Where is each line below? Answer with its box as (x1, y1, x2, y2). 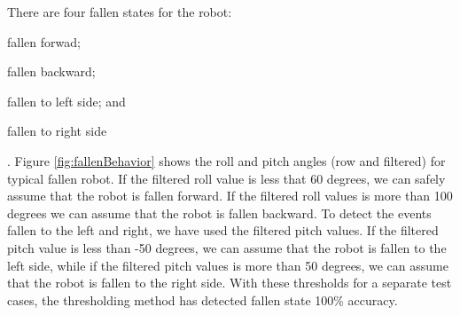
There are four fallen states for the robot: (7, 3, 232, 20)
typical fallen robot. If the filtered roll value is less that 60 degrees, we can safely (7, 169, 446, 187)
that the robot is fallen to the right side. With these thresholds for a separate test (7, 273, 452, 292)
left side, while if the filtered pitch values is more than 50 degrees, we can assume (7, 256, 448, 274)
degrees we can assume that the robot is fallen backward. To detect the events (7, 203, 432, 222)
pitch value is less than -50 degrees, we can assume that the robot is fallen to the (7, 238, 447, 256)
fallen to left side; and (7, 91, 126, 110)
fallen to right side (7, 122, 107, 140)
